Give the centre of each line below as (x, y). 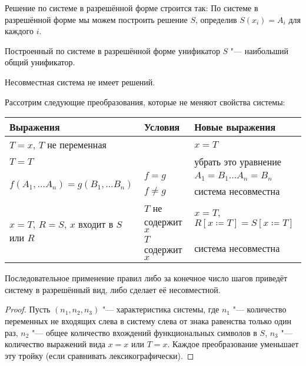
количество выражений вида (55, 344)
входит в (96, 224)
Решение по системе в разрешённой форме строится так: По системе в (132, 8)
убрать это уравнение (238, 162)
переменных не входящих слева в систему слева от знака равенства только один (148, 320)
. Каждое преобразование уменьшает (233, 344)
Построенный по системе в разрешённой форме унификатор (112, 50)
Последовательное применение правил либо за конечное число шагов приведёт (146, 278)
